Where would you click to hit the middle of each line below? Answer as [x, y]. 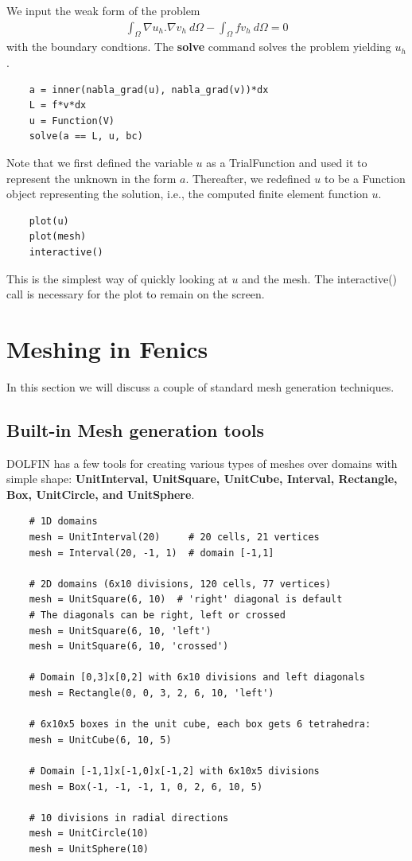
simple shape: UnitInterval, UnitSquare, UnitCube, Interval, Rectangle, [202, 479]
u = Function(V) [72, 121]
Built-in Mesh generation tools [135, 429]
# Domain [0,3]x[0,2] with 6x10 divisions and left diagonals [197, 678]
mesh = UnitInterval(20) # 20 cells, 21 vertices [174, 538]
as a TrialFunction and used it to [287, 162]
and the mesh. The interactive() [320, 278]
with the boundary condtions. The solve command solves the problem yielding [199, 47]
